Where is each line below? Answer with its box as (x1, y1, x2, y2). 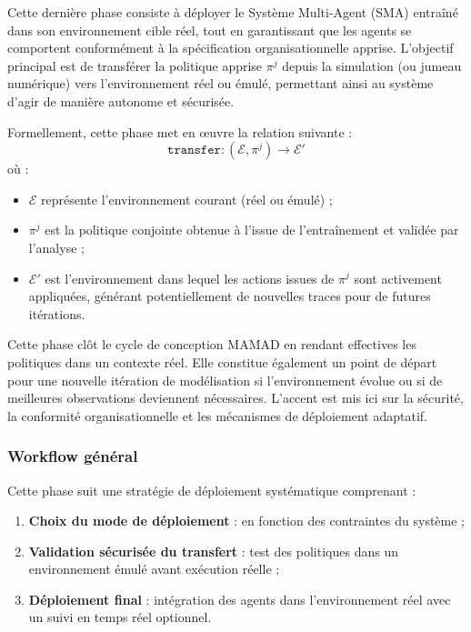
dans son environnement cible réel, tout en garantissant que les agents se (7, 20, 412, 39)
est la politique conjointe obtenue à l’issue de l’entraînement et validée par (45, 220, 459, 239)
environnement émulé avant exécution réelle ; (28, 559, 280, 578)
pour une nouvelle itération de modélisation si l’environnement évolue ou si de (7, 370, 443, 389)
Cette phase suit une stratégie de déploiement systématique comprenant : (7, 480, 416, 499)
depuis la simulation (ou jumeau (282, 55, 462, 75)
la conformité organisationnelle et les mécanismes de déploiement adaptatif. (7, 406, 427, 425)
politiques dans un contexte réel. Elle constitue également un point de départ (7, 352, 437, 371)
